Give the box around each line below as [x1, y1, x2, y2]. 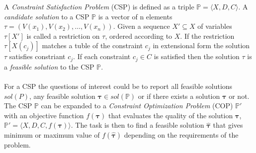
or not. [229, 90, 250, 101]
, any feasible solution [29, 90, 95, 101]
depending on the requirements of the [124, 129, 239, 140]
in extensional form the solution [153, 40, 250, 51]
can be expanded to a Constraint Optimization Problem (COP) [41, 100, 233, 111]
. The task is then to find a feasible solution [71, 120, 204, 130]
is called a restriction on [26, 30, 100, 41]
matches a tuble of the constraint [42, 40, 143, 51]
